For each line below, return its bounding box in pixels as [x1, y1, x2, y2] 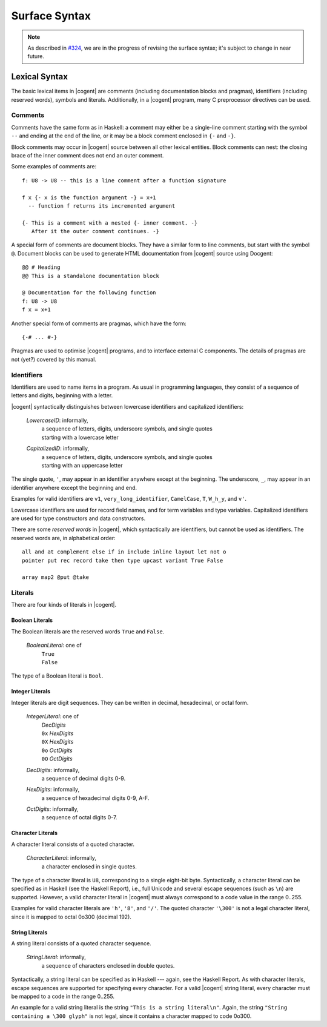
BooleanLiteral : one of [26, 642, 82, 649]
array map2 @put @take [22, 574, 90, 581]
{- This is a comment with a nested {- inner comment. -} [22, 219, 198, 226]
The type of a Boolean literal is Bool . [11, 672, 104, 679]
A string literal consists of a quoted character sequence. [11, 940, 151, 947]
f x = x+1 [22, 306, 51, 313]
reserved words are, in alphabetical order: [11, 534, 116, 541]
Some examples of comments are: [11, 163, 97, 170]
